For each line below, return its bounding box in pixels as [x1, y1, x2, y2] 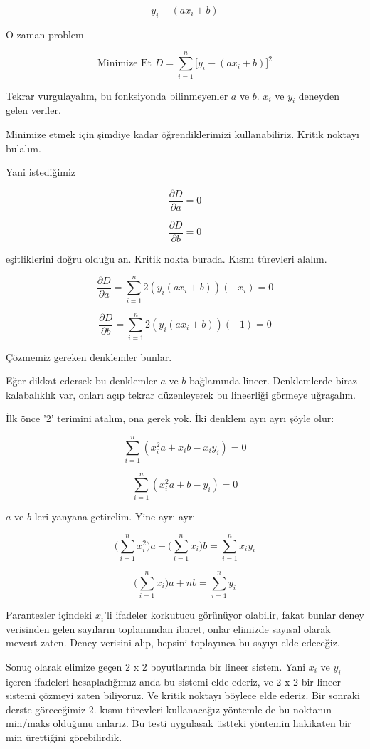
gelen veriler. [6, 103, 61, 117]
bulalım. [6, 140, 41, 155]
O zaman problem [6, 26, 84, 41]
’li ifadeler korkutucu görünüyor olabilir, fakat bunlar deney [104, 607, 364, 622]
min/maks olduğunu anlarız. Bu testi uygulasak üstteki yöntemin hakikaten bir [6, 716, 351, 730]
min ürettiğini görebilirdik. [6, 730, 122, 745]
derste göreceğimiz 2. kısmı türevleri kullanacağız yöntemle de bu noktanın [6, 701, 332, 716]
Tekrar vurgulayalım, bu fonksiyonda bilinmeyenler [6, 88, 228, 103]
